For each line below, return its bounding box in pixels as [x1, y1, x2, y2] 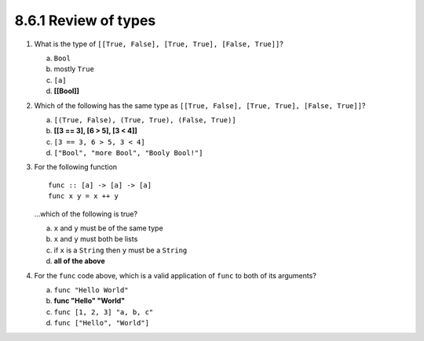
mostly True [53, 64, 94, 74]
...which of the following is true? [34, 209, 137, 219]
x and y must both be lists [53, 234, 138, 244]
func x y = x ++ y [48, 192, 119, 201]
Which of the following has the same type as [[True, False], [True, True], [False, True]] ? [34, 100, 366, 110]
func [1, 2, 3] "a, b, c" [53, 307, 154, 317]
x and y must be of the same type [53, 223, 164, 233]
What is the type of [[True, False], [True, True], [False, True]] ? [34, 39, 284, 49]
